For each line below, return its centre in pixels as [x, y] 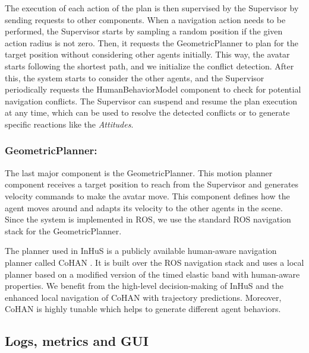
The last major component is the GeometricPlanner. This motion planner [139, 172]
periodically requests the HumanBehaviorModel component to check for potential [153, 89]
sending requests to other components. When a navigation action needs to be [145, 19]
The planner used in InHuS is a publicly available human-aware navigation [141, 251]
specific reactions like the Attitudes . [69, 124]
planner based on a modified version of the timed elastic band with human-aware [152, 274]
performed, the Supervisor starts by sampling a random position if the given [144, 31]
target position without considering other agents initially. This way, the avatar [147, 54]
